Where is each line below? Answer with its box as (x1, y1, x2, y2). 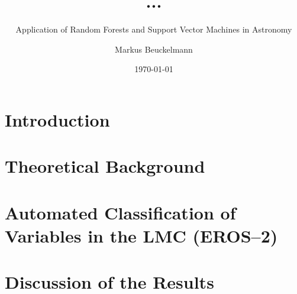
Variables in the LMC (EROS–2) (5, 223, 278, 247)
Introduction (5, 107, 110, 131)
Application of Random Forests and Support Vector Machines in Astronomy (15, 23, 292, 35)
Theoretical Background (5, 154, 205, 178)
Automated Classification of (5, 200, 236, 224)
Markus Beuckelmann (115, 43, 193, 55)
